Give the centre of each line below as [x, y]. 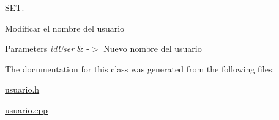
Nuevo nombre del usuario [153, 48]
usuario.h [22, 89]
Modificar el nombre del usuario [65, 28]
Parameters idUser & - [47, 48]
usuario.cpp [27, 109]
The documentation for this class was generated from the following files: [140, 69]
